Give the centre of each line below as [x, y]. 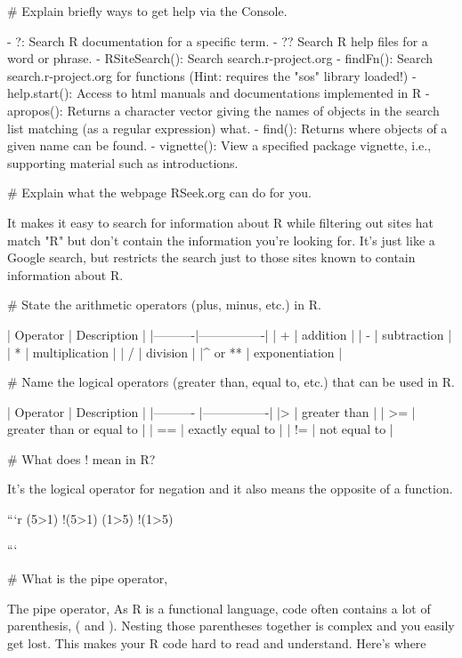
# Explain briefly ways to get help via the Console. [147, 11]
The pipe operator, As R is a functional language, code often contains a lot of [219, 608]
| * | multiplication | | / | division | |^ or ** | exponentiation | [175, 352]
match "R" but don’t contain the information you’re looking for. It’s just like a [221, 240]
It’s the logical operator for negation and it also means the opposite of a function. [230, 489]
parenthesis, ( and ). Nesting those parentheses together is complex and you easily [231, 626]
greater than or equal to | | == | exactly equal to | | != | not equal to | [200, 429]
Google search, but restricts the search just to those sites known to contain [211, 257]
